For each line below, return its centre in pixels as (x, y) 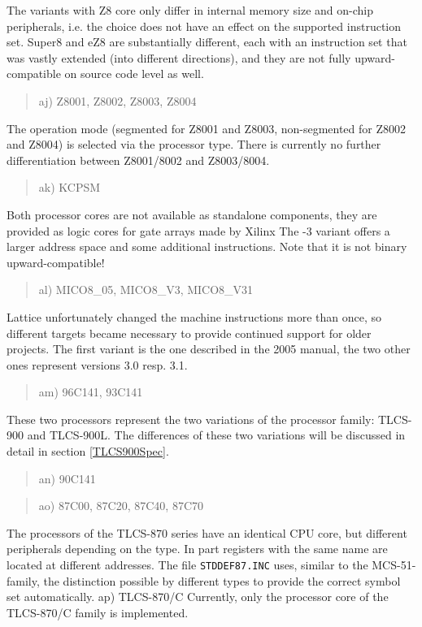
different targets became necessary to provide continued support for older (189, 333)
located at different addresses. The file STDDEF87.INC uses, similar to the (187, 565)
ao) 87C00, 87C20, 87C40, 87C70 (121, 506)
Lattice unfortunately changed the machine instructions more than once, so (194, 316)
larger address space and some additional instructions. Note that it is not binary (207, 246)
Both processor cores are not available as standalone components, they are (192, 214)
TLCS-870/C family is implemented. (98, 612)
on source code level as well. (134, 74)
